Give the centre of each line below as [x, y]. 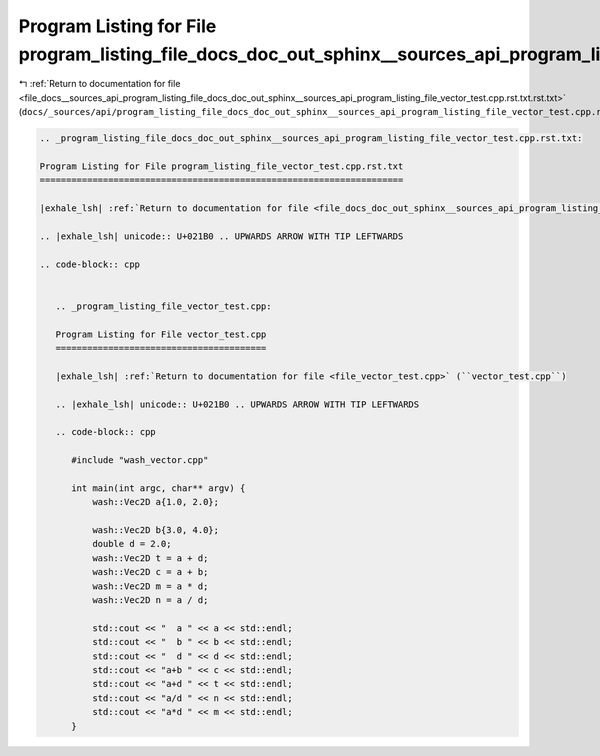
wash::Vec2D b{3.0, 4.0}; [155, 530]
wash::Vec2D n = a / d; [150, 600]
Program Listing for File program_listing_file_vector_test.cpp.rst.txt [221, 166]
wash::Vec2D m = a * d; [150, 586]
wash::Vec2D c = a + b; [150, 572]
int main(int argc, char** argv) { [158, 488]
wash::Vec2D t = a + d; [150, 558]
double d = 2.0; [131, 544]
